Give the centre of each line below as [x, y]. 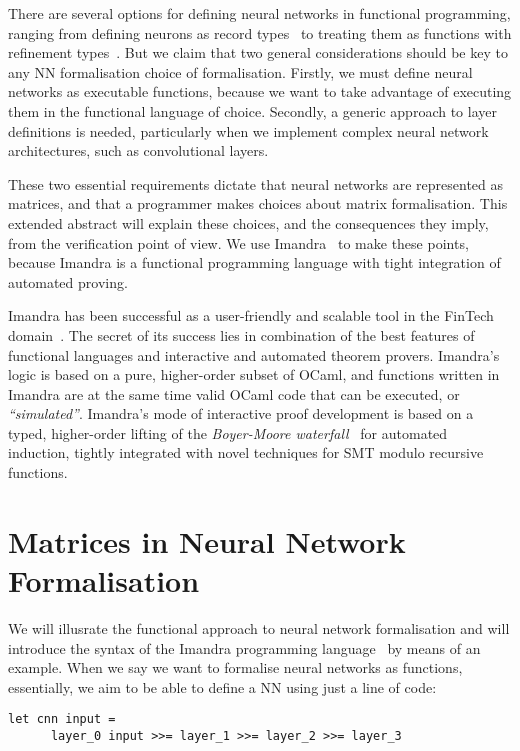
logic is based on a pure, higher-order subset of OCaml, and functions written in [254, 374]
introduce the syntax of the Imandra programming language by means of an [244, 647]
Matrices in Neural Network [207, 540]
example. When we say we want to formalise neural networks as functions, [235, 667]
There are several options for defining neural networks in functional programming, [259, 13]
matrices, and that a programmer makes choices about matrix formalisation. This [258, 203]
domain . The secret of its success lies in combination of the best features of [241, 334]
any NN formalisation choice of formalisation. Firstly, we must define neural [240, 71]
